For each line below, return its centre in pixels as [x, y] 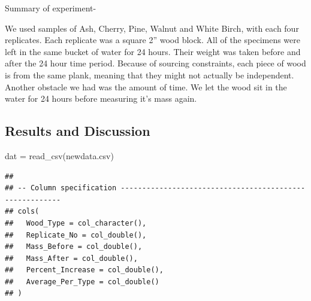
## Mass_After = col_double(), [71, 258]
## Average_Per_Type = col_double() [82, 282]
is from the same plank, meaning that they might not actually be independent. [150, 75]
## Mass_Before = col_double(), [74, 247]
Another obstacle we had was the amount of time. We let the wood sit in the [146, 86]
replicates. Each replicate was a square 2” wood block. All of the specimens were [153, 40]
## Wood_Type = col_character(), [76, 223]
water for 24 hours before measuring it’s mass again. [101, 98]
